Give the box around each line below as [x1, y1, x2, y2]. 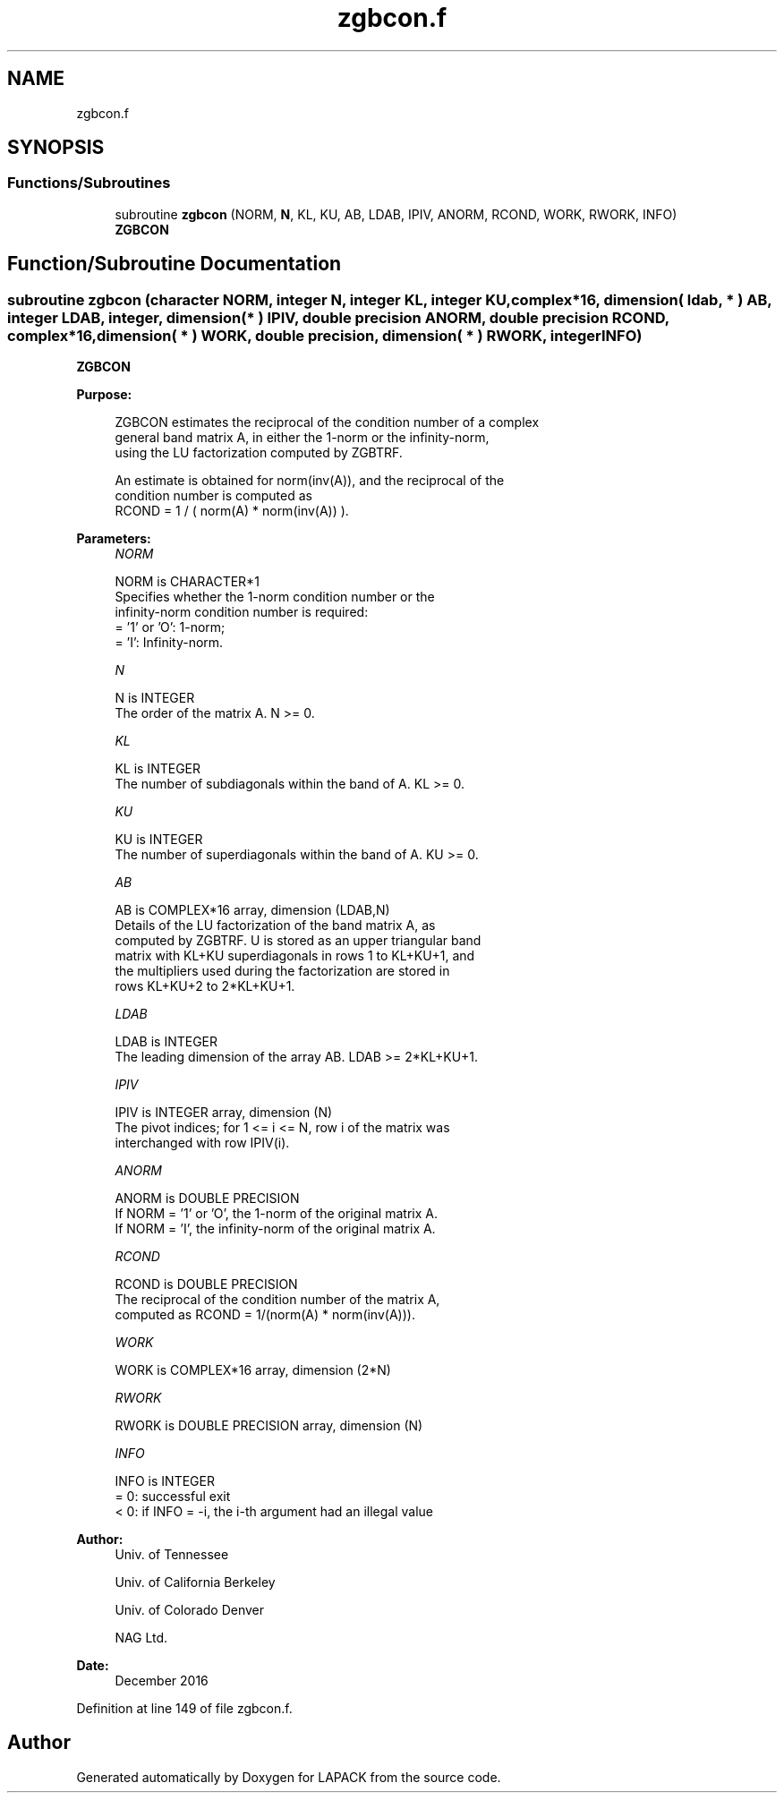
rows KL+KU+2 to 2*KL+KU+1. [115, 978, 295, 994]
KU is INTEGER [115, 832, 203, 848]
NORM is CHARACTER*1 [115, 574, 260, 590]
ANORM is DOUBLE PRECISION [115, 1190, 300, 1207]
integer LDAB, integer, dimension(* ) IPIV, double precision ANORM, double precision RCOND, [7, 308, 669, 327]
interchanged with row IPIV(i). [115, 1135, 290, 1151]
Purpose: [76, 387, 132, 403]
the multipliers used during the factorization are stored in [115, 963, 450, 979]
